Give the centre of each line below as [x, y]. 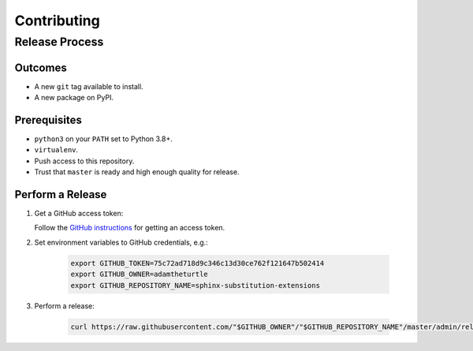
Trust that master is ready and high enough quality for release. [137, 172]
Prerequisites [48, 119]
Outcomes [41, 67]
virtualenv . [56, 150]
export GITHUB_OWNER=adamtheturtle [139, 274]
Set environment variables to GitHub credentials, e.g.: [121, 242]
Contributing [57, 21]
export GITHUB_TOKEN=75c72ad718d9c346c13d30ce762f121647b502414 [197, 263]
